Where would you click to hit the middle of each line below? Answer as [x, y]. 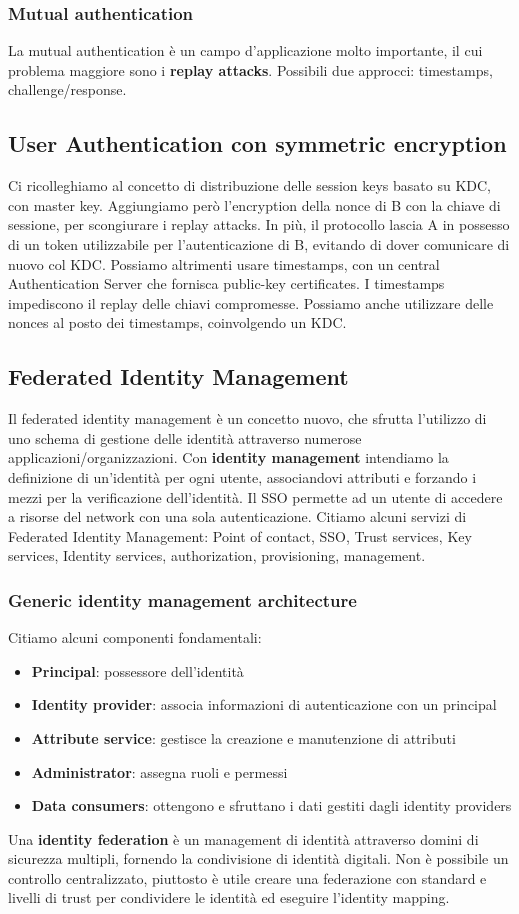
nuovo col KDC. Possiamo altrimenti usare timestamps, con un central [224, 263]
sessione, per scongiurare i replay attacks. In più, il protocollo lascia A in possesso [259, 224]
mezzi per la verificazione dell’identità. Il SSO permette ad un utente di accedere [255, 496]
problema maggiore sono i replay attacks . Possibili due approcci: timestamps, [250, 69]
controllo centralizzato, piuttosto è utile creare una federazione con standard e [247, 877]
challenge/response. [67, 89]
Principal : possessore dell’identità [137, 670]
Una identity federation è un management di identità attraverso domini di [243, 838]
